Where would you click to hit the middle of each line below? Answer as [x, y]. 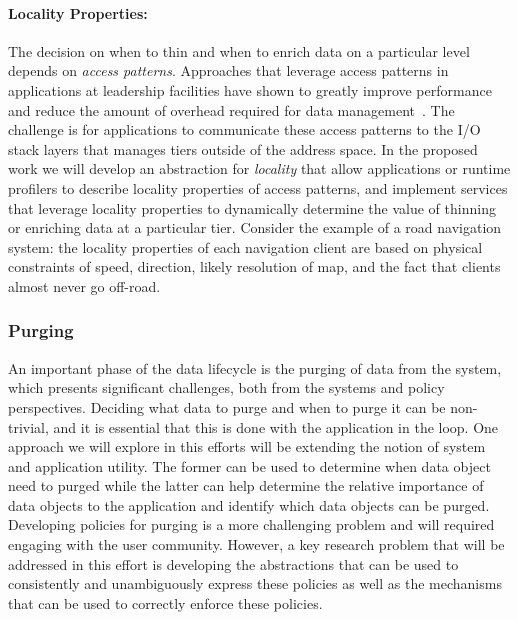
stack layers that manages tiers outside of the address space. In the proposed [243, 148]
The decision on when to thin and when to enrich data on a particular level [239, 50]
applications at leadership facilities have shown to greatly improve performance [250, 89]
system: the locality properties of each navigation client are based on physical [245, 246]
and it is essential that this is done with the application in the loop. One [276, 426]
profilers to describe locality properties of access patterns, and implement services [258, 187]
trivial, [28, 426]
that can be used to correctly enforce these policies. [165, 602]
